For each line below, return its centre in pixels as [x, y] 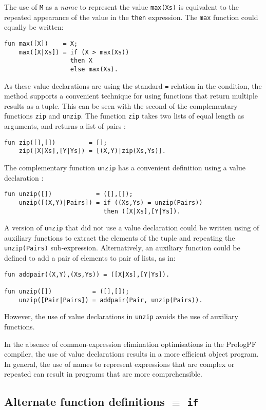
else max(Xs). [94, 69]
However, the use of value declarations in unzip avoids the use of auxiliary [121, 316]
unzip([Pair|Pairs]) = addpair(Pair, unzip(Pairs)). [111, 300]
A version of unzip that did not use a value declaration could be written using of [132, 228]
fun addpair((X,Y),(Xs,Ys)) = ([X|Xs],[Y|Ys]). [87, 274]
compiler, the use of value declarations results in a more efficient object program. [131, 354]
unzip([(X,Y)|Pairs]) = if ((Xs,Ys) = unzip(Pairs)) [111, 202]
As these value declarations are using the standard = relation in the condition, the [133, 85]
